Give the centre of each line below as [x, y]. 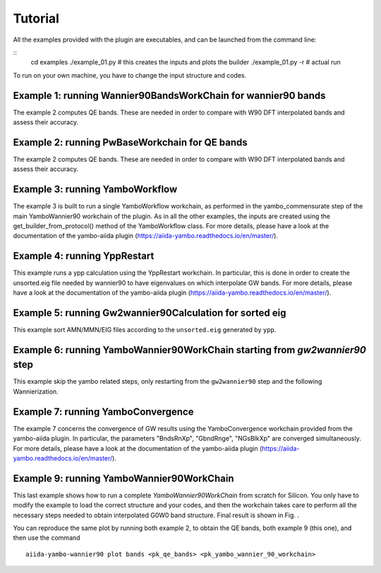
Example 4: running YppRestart [84, 256]
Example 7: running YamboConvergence [103, 412]
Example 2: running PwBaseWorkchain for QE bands [131, 142]
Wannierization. [36, 391]
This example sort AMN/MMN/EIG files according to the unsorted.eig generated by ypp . [145, 329]
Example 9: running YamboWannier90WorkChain [123, 478]
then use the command [47, 538]
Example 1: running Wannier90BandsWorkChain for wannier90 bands [169, 95]
